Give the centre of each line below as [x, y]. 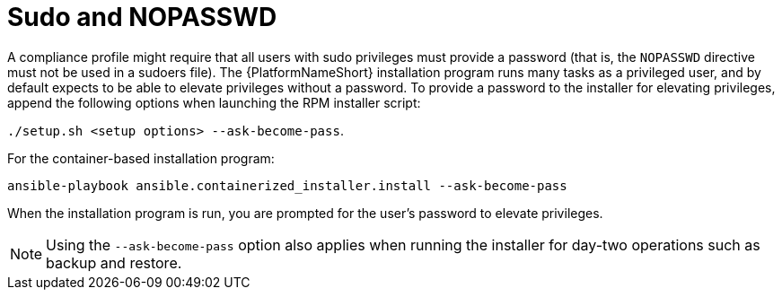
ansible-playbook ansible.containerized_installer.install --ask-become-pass [287, 185]
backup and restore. [114, 262]
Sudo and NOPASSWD [142, 17]
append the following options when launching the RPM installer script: [214, 102]
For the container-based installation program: [141, 158]
